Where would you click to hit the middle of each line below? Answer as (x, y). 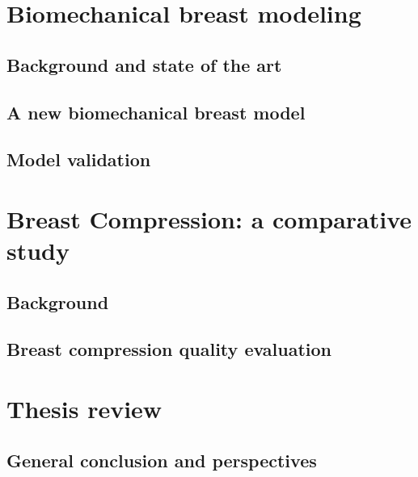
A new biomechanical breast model (156, 112)
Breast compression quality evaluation (169, 349)
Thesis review (84, 409)
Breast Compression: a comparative (209, 218)
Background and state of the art (144, 64)
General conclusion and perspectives (162, 460)
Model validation (79, 159)
